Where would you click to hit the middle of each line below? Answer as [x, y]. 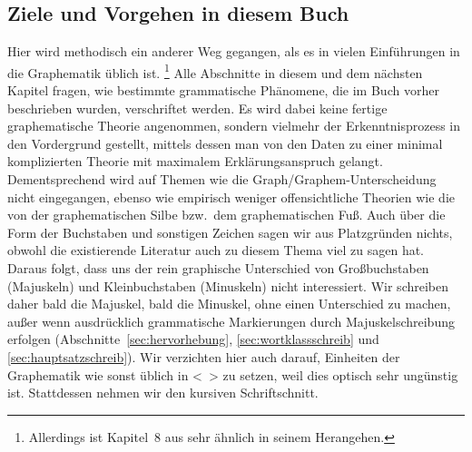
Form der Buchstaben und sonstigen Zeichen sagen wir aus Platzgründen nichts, [230, 232]
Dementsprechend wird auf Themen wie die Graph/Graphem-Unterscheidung [222, 179]
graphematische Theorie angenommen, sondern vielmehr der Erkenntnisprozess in [234, 126]
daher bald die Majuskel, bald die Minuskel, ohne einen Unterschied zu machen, [229, 304]
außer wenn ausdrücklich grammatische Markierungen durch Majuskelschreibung [231, 321]
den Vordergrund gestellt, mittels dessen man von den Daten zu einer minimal [225, 143]
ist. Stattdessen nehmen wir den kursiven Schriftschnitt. [163, 393]
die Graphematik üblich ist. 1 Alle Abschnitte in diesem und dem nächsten [215, 71]
